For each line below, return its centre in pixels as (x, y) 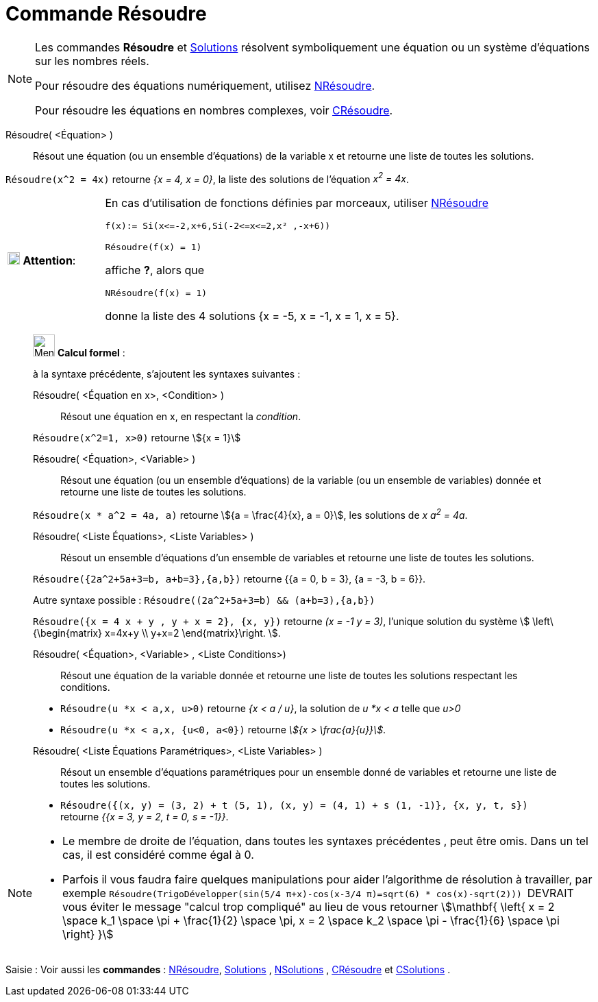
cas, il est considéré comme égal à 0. (158, 855)
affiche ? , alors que (154, 270)
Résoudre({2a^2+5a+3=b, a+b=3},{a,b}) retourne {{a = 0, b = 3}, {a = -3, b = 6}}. (229, 579)
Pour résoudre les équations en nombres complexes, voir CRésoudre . (214, 110)
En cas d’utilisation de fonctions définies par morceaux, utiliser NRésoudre (297, 203)
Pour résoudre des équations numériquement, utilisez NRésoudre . (205, 85)
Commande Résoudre (106, 14)
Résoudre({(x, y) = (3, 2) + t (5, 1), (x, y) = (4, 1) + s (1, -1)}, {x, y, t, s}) (294, 806)
